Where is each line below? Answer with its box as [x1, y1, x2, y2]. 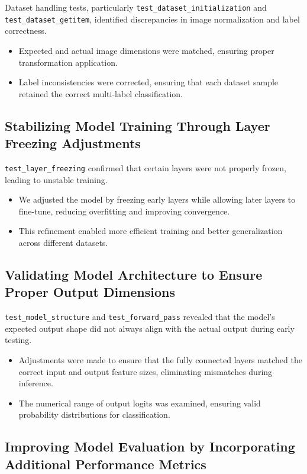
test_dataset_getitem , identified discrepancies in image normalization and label [5, 12, 300, 25]
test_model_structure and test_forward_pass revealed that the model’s [5, 310, 275, 323]
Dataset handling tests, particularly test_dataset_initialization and [5, 1, 267, 13]
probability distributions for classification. [18, 408, 170, 421]
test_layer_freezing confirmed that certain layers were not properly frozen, [5, 161, 286, 174]
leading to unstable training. [5, 173, 108, 185]
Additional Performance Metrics [5, 454, 206, 473]
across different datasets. [18, 236, 108, 248]
